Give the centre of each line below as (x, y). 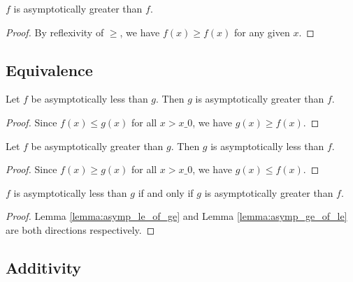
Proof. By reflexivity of (55, 32)
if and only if (166, 192)
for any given (262, 32)
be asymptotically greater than (97, 146)
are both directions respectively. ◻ (80, 229)
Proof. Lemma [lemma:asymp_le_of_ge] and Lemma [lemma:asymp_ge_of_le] (176, 216)
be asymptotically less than (89, 99)
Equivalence (49, 69)
